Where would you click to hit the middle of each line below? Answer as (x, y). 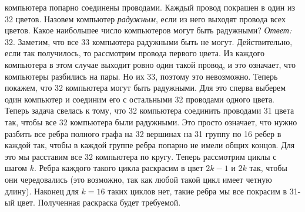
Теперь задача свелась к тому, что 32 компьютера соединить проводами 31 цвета (150, 110)
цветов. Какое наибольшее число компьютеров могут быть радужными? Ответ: (148, 30)
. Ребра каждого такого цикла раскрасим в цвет (118, 168)
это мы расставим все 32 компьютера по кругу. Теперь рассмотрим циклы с (141, 156)
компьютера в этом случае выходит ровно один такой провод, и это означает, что (150, 64)
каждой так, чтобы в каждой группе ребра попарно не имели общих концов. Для (150, 145)
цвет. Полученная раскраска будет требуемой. (99, 202)
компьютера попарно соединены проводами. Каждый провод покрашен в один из (150, 7)
